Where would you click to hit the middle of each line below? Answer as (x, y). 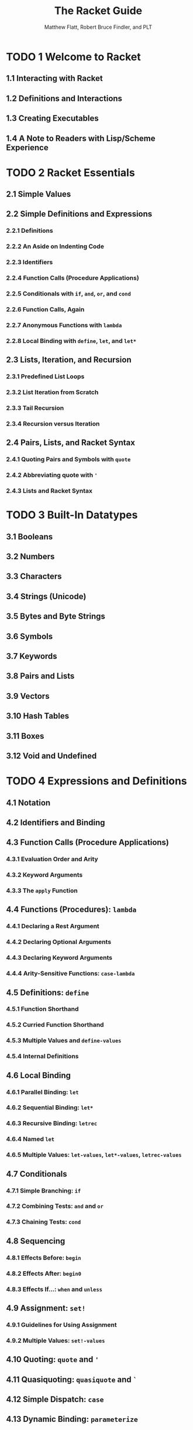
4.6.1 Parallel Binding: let (42, 1092)
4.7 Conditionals (37, 1174)
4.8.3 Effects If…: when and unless (54, 1289)
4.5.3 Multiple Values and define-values (64, 1041)
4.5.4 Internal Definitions (42, 1057)
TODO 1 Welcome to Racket (74, 57)
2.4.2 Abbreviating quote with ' (52, 475)
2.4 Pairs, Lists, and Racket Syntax (71, 443)
